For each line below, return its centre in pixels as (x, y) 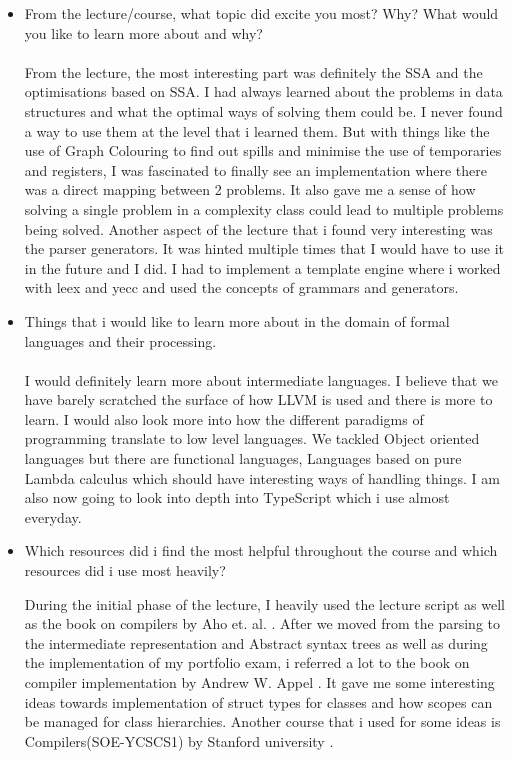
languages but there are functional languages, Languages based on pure (243, 458)
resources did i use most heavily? (125, 570)
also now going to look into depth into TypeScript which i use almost (237, 497)
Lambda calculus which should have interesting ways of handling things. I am (262, 477)
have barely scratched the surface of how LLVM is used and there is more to (258, 399)
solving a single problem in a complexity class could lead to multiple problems (264, 208)
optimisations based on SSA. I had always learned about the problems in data (263, 91)
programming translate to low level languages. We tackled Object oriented (252, 438)
